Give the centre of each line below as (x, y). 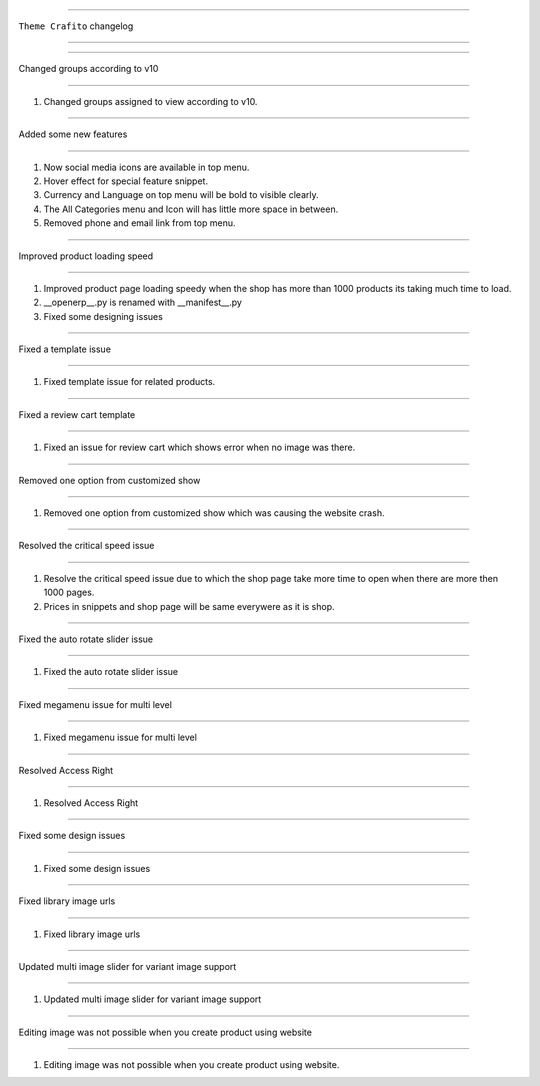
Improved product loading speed (86, 256)
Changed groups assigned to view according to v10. (150, 101)
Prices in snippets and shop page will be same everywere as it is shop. (189, 606)
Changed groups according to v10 (88, 69)
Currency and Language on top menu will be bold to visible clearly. (181, 195)
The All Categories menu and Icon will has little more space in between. (191, 209)
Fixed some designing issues (103, 316)
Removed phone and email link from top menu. (139, 223)
